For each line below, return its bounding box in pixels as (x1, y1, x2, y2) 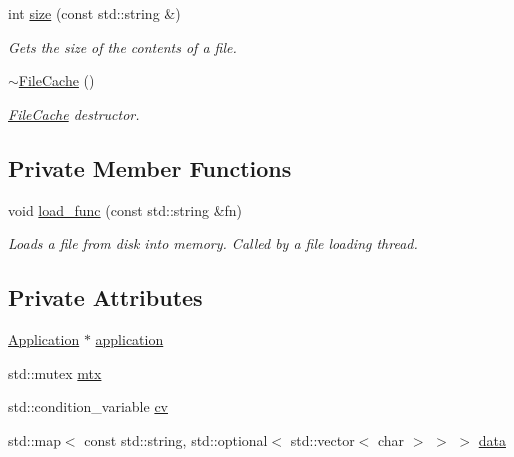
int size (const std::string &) (8, 3, 181, 23)
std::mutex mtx (8, 362, 102, 383)
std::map (8, 429, 61, 450)
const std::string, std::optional (84, 429, 268, 450)
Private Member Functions (8, 152, 292, 183)
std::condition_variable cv (8, 396, 168, 417)
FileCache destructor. (8, 103, 140, 124)
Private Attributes (8, 282, 203, 313)
